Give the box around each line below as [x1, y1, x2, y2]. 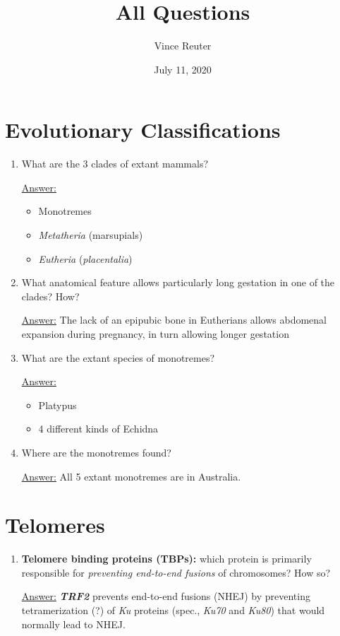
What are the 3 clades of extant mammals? [21, 156, 209, 171]
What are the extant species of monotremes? [21, 350, 215, 365]
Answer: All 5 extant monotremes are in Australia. [21, 469, 241, 483]
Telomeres [5, 510, 105, 539]
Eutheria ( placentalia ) [38, 251, 133, 266]
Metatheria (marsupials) [38, 228, 143, 242]
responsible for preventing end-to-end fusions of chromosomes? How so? [21, 565, 331, 579]
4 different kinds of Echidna [38, 421, 159, 436]
